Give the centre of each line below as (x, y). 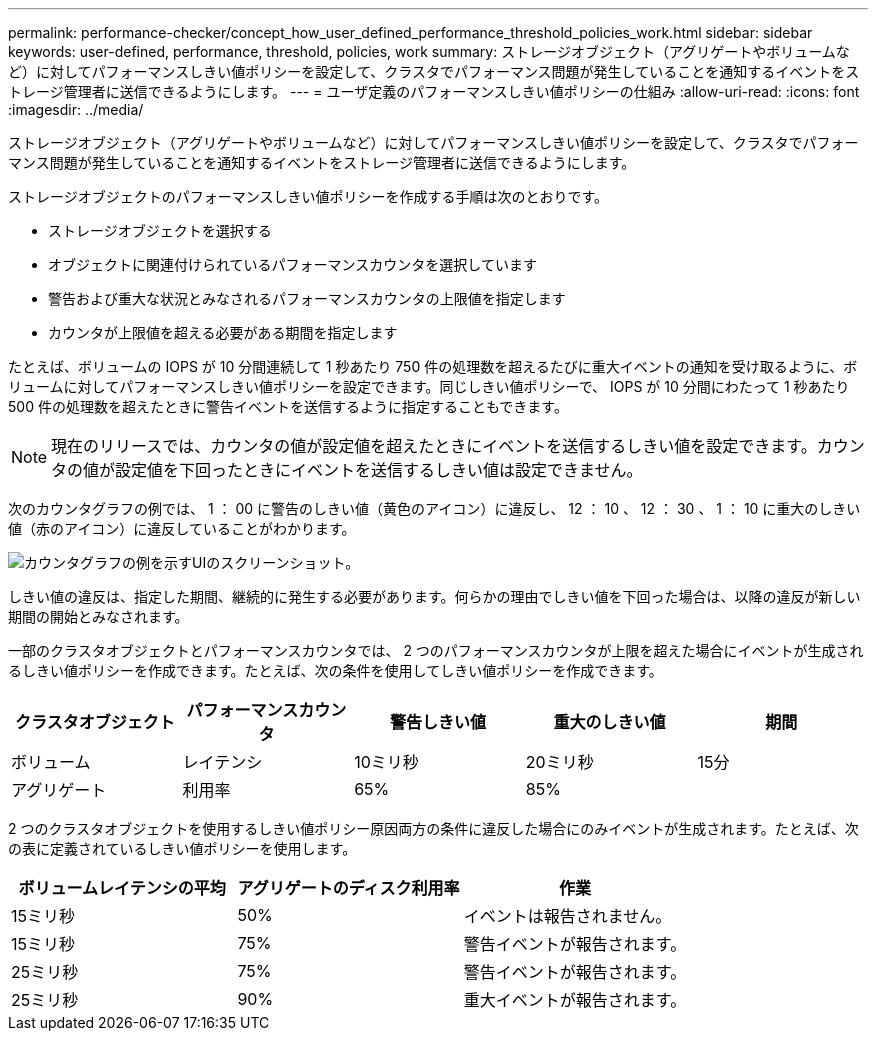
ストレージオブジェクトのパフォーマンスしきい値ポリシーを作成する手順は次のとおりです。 (308, 196)
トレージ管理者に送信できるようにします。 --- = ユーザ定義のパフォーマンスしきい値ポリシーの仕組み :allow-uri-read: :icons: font (434, 91)
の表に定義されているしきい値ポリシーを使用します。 (182, 848)
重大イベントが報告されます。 (575, 1000)
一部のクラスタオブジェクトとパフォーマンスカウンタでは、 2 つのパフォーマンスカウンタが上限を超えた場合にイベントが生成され (436, 650)
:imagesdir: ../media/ (76, 109)
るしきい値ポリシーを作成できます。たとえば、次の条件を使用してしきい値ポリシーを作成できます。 (335, 670)
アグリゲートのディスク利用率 (348, 888)
